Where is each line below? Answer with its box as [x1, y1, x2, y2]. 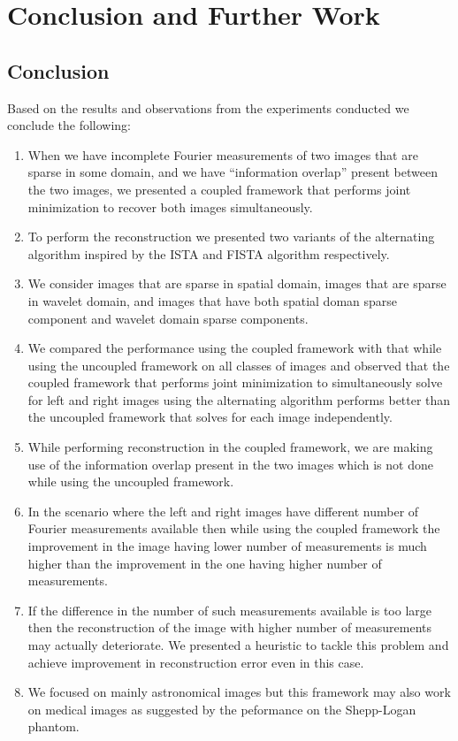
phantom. [27, 717, 80, 736]
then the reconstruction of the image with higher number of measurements [27, 618, 431, 637]
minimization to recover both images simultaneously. [27, 197, 313, 216]
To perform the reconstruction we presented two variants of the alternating [27, 227, 435, 246]
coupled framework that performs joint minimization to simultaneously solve [27, 373, 443, 392]
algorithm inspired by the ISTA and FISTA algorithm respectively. [27, 244, 390, 263]
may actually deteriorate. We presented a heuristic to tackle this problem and [27, 636, 449, 654]
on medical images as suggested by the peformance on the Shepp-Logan [27, 699, 416, 718]
